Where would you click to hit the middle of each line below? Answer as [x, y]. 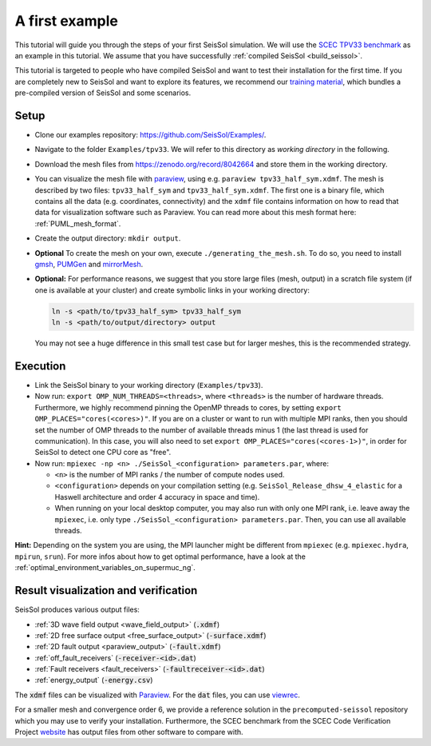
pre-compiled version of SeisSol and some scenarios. [103, 93]
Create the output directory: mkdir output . [108, 238]
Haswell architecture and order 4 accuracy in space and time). [157, 497]
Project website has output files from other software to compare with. [129, 732]
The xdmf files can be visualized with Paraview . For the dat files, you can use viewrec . [158, 695]
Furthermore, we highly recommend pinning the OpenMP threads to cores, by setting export [188, 407]
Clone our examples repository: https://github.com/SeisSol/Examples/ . [150, 135]
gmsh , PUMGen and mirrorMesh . [89, 264]
